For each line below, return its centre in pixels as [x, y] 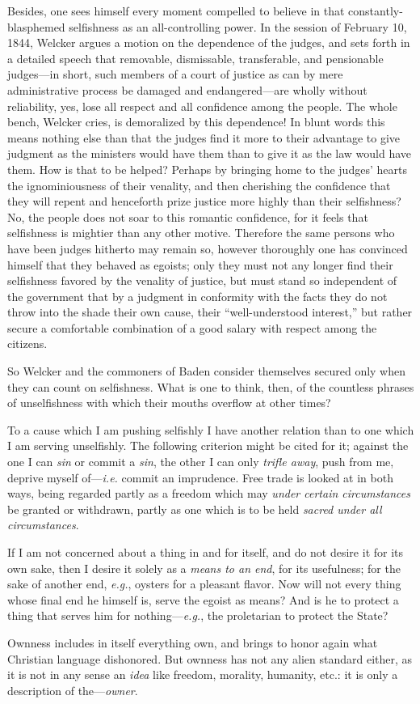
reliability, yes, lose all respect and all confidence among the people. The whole [202, 106]
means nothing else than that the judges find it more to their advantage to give [204, 137]
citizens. [27, 344]
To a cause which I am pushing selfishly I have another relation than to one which [211, 429]
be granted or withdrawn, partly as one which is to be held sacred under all [195, 509]
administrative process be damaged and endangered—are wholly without [187, 89]
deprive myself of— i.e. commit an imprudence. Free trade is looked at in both [200, 477]
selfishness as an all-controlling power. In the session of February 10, [238, 26]
